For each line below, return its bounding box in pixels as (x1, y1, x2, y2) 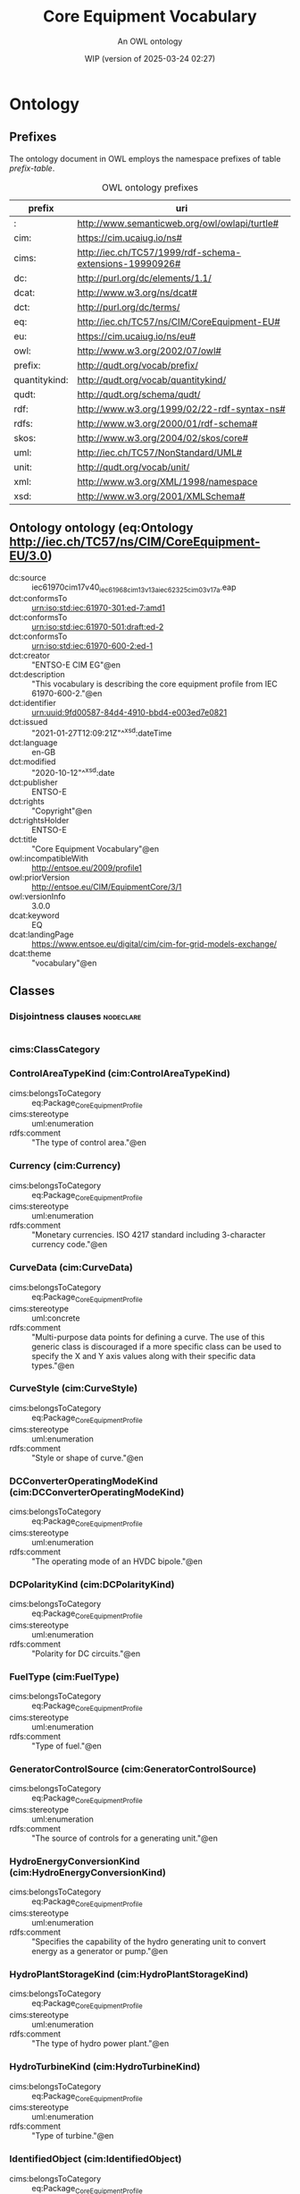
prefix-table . (9, 163, 55, 174)
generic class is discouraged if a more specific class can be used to (31, 1340, 282, 1352)
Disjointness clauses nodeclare (9, 1009, 142, 1022)
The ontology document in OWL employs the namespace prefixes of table (9, 153, 281, 164)
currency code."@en (31, 1239, 108, 1250)
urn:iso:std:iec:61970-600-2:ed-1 (31, 641, 154, 651)
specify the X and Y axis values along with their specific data (31, 1350, 256, 1361)
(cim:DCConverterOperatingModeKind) (9, 1485, 185, 1498)
